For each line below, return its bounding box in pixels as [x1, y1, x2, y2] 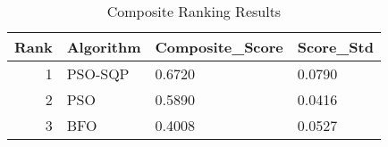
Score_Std [297, 37, 374, 57]
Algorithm [66, 37, 141, 57]
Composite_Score [155, 37, 283, 57]
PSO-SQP [66, 63, 130, 84]
